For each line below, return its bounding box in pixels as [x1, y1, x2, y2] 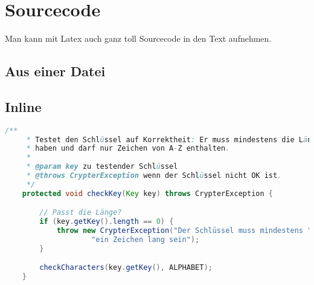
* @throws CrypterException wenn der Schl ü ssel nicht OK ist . [26, 171, 282, 180]
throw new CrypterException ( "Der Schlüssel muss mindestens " [56, 226, 312, 235]
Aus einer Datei [5, 62, 106, 80]
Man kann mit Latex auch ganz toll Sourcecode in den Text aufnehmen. [5, 32, 272, 45]
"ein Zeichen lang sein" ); [91, 235, 200, 244]
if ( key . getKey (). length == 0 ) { [39, 217, 174, 226]
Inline [5, 97, 42, 116]
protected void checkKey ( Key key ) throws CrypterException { [22, 189, 273, 198]
